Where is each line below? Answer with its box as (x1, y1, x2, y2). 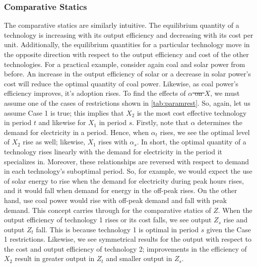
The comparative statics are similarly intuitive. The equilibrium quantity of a (4, 20, 240, 30)
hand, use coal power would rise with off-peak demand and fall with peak (4, 195, 227, 205)
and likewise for (38, 117, 86, 128)
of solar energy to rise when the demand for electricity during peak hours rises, (4, 175, 244, 186)
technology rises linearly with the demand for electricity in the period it (4, 146, 222, 156)
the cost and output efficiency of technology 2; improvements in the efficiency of (4, 243, 247, 254)
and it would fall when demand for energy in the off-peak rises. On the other (4, 185, 237, 196)
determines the (197, 117, 243, 128)
